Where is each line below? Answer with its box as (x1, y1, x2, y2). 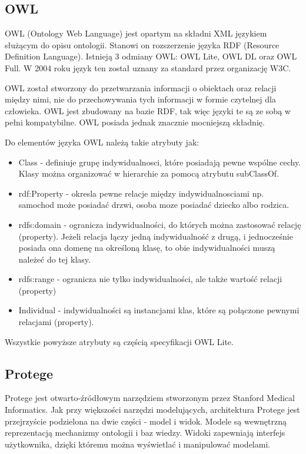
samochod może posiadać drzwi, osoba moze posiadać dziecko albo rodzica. (18, 198, 290, 211)
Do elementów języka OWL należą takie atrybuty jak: (5, 135, 199, 148)
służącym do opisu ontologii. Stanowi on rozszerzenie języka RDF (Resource (5, 38, 280, 51)
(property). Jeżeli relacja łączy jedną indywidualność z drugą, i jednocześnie (18, 230, 293, 242)
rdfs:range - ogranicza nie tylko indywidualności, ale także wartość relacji (18, 273, 282, 285)
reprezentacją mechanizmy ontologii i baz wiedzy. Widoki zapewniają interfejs (5, 426, 285, 439)
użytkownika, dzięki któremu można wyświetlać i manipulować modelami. (5, 438, 271, 450)
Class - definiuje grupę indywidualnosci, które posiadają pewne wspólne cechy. (18, 155, 301, 168)
